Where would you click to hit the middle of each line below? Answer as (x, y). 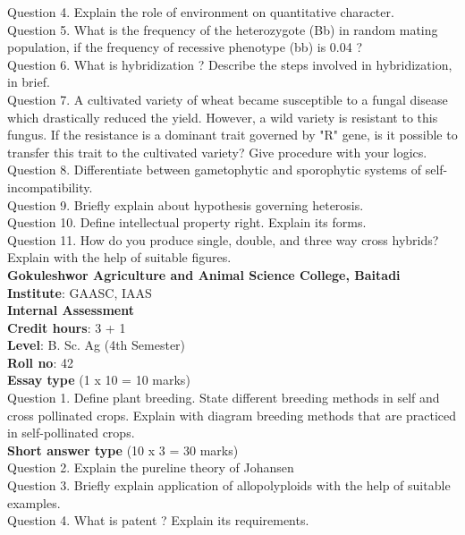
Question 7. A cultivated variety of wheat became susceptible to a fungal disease (228, 99)
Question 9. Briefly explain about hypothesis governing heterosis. (186, 204)
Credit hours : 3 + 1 (67, 327)
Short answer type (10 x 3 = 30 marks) (123, 450)
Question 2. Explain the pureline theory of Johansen (151, 467)
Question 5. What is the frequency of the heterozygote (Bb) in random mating (223, 29)
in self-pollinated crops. (71, 433)
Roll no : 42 (40, 362)
